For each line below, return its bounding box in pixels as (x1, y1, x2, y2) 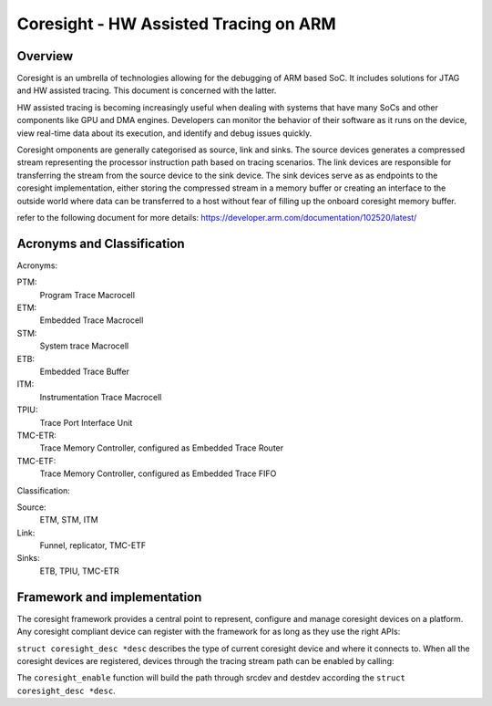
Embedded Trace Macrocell (39, 315, 144, 326)
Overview (16, 48, 74, 64)
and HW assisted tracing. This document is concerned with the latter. (16, 85, 277, 96)
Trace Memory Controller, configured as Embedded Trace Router (39, 442, 284, 453)
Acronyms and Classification (16, 235, 186, 251)
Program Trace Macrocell (39, 289, 136, 300)
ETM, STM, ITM (39, 514, 99, 525)
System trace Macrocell (39, 340, 129, 351)
